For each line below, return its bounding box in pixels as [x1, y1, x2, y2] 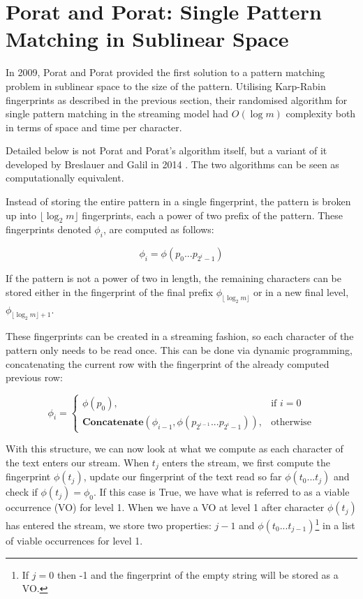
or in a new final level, [253, 284, 349, 299]
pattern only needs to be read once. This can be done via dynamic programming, [6, 342, 353, 357]
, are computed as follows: [103, 222, 214, 237]
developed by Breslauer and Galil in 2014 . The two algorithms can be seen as [6, 156, 339, 171]
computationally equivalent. [6, 170, 124, 185]
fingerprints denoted [6, 222, 91, 237]
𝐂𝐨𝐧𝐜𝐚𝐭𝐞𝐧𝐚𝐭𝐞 [82, 417, 144, 428]
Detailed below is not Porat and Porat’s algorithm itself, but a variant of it [6, 143, 327, 158]
